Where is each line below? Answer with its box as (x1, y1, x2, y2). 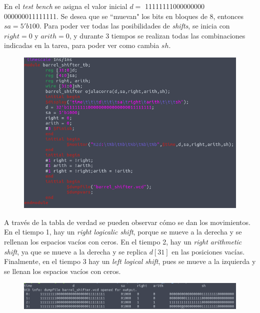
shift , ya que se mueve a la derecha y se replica (4, 246, 147, 256)
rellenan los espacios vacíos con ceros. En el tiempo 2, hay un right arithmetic (4, 236, 242, 247)
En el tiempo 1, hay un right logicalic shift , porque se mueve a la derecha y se (4, 226, 242, 237)
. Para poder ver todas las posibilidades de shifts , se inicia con (39, 20, 230, 31)
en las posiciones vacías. (171, 246, 245, 256)
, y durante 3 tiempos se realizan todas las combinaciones (69, 30, 245, 40)
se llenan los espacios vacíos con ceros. (4, 265, 121, 276)
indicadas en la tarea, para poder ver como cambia (4, 40, 159, 50)
